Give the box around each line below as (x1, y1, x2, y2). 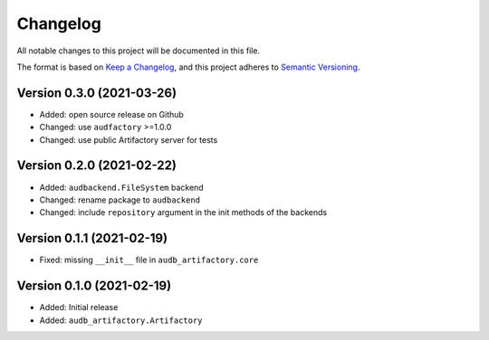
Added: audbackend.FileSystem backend (39, 182, 204, 193)
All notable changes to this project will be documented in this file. (16, 45, 261, 56)
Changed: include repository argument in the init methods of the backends (39, 207, 328, 218)
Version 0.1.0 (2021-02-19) (16, 279, 172, 294)
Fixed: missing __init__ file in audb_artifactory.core (39, 254, 259, 266)
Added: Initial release (39, 302, 119, 313)
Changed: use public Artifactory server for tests (39, 134, 218, 145)
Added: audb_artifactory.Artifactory (39, 315, 203, 326)
